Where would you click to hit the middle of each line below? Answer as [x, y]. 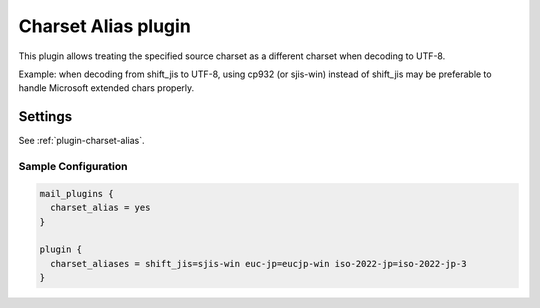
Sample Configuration [73, 166]
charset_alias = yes [100, 208]
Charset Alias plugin [105, 26]
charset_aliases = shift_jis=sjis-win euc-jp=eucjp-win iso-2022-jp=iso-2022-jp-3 [258, 263]
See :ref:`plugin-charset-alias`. [81, 141]
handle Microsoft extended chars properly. [106, 88]
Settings [45, 116]
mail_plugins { [76, 193]
